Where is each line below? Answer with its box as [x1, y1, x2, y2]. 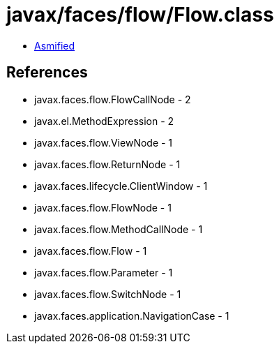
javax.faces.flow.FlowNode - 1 [34, 201, 172, 214]
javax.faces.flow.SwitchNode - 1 [34, 288, 181, 300]
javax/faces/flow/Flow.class [6, 3, 274, 27]
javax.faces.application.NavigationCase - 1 [34, 309, 229, 322]
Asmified [34, 39, 75, 52]
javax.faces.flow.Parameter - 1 [34, 266, 173, 279]
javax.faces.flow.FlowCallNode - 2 [34, 93, 191, 105]
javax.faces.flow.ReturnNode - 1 [34, 158, 181, 170]
